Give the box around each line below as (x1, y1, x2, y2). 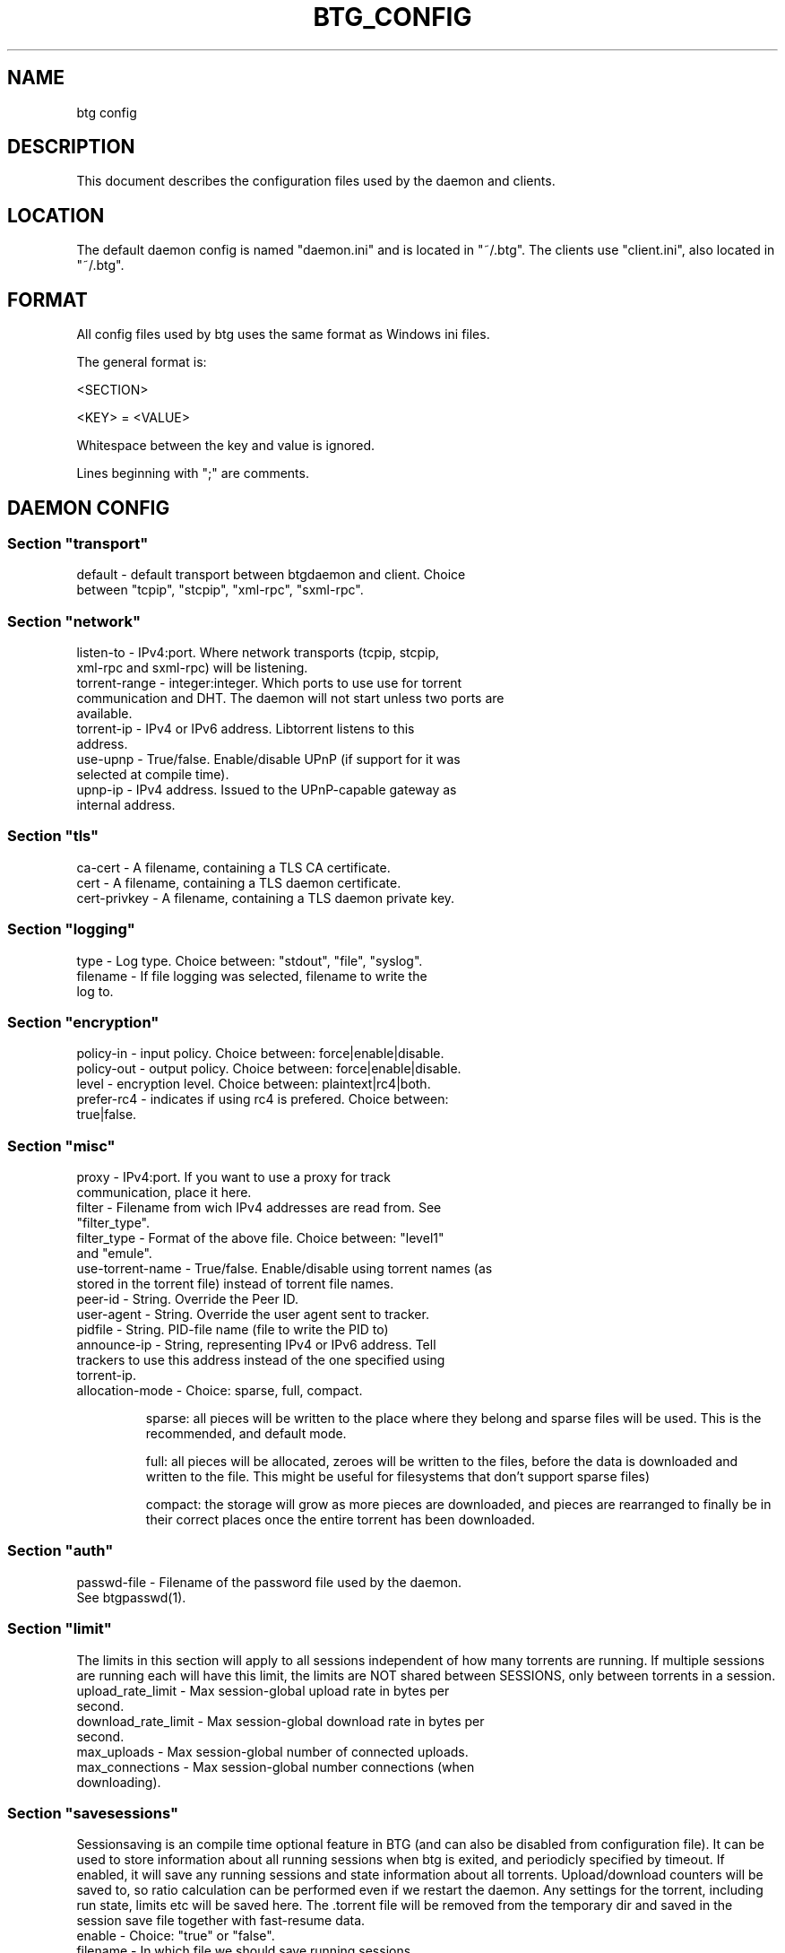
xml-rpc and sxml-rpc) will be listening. (76, 660, 308, 676)
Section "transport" (7, 534, 149, 552)
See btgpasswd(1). (76, 1589, 186, 1605)
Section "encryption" (7, 1012, 160, 1031)
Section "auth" (7, 1541, 114, 1560)
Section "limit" (7, 1619, 112, 1638)
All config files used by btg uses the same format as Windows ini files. (76, 326, 490, 343)
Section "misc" (7, 1136, 116, 1155)
